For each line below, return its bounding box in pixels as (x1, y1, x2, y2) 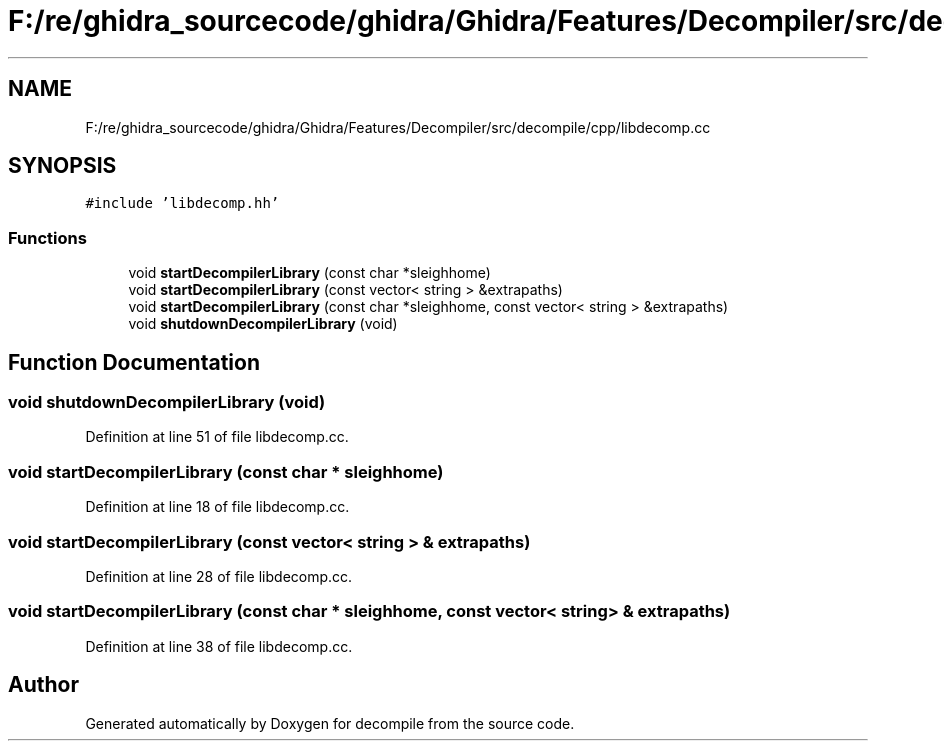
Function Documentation (8, 349, 260, 375)
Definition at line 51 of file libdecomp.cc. (85, 428, 349, 446)
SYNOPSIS (8, 153, 117, 179)
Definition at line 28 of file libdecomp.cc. (85, 567, 353, 585)
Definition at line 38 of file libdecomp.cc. (85, 637, 353, 655)
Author (8, 672, 79, 698)
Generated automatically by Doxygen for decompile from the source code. (85, 714, 575, 732)
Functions (8, 227, 87, 248)
